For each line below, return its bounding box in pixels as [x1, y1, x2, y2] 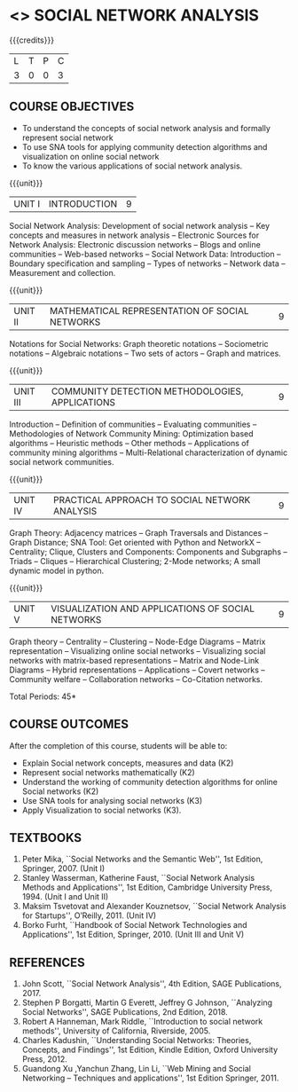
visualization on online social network [21, 151, 160, 161]
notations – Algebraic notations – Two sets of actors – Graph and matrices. [9, 348, 281, 358]
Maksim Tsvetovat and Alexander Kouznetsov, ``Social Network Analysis [21, 901, 286, 912]
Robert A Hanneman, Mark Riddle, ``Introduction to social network [21, 1017, 263, 1027]
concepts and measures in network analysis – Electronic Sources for [9, 230, 260, 240]
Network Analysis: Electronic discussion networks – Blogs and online [9, 239, 262, 249]
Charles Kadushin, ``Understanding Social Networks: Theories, [21, 1035, 252, 1046]
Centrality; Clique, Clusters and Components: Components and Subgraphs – [9, 546, 288, 557]
